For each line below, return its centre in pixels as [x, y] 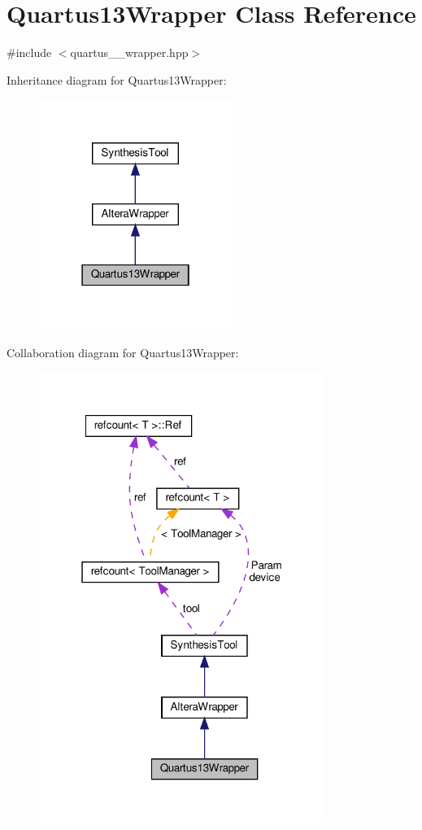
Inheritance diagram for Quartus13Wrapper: [117, 79]
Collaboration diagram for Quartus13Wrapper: [123, 352]
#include [29, 52]
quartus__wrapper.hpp [129, 52]
